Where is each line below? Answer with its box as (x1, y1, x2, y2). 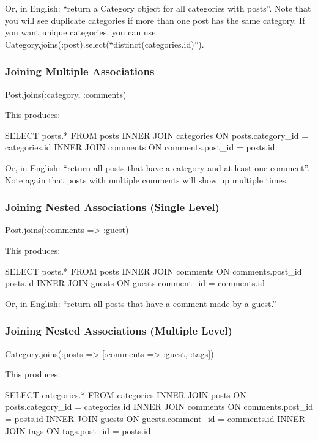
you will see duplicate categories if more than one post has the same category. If (5, 13, 305, 26)
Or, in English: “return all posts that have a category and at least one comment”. (5, 161, 310, 174)
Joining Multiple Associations (5, 64, 155, 79)
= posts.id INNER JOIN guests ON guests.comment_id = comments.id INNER (5, 412, 306, 424)
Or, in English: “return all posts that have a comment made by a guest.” (5, 297, 276, 309)
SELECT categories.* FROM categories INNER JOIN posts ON (5, 388, 246, 401)
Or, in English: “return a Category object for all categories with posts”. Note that (5, 2, 311, 14)
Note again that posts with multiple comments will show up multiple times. (5, 173, 289, 186)
